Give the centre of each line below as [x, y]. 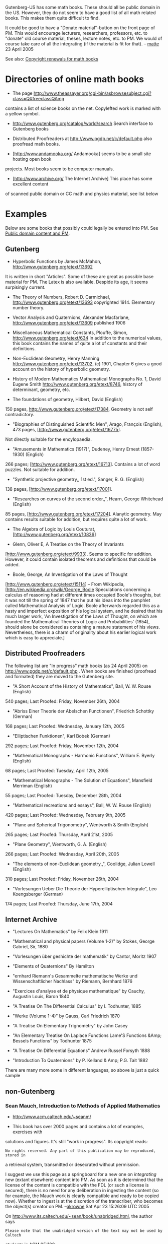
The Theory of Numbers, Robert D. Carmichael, [61, 297]
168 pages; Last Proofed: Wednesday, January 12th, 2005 [65, 726]
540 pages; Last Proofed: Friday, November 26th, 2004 [62, 701]
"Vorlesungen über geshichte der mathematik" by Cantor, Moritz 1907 [85, 956]
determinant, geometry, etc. [41, 389]
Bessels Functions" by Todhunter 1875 [52, 1041]
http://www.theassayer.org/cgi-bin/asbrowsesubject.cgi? [92, 93]
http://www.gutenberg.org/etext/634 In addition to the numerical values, [87, 338]
